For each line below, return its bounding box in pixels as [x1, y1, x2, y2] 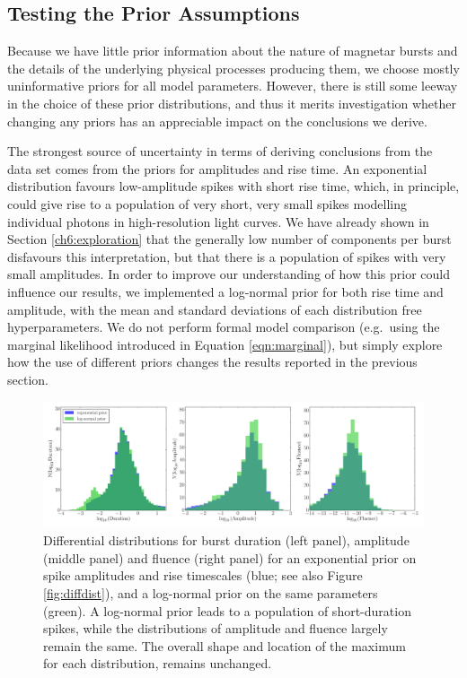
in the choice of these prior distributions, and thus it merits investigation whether [7, 93, 457, 112]
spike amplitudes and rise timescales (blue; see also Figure [43, 566, 363, 585]
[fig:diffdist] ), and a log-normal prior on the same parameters [43, 584, 378, 603]
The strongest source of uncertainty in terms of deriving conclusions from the [7, 142, 433, 161]
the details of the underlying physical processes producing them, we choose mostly [7, 58, 460, 77]
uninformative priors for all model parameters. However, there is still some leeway [7, 76, 458, 95]
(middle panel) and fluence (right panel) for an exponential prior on [43, 548, 417, 567]
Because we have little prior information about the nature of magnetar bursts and [7, 41, 458, 60]
